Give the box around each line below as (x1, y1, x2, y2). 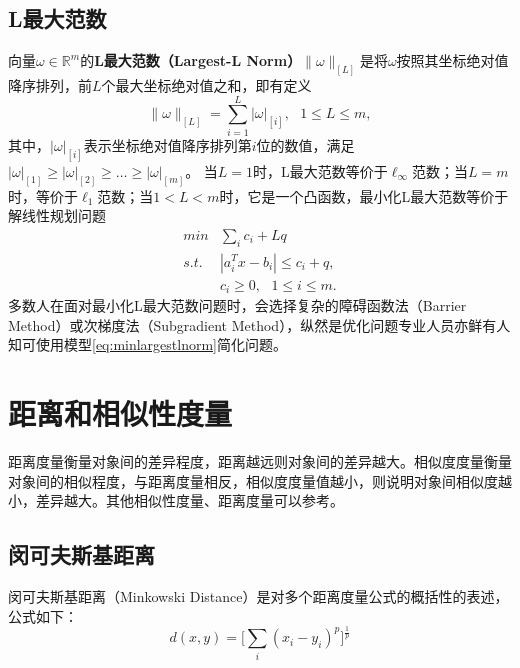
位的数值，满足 (256, 134, 355, 155)
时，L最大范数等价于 (253, 160, 388, 181)
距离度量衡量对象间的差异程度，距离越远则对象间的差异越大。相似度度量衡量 (8, 450, 512, 471)
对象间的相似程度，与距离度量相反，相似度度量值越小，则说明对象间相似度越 (8, 470, 512, 491)
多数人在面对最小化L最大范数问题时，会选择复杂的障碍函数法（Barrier (8, 295, 467, 316)
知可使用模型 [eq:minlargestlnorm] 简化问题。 (8, 334, 288, 355)
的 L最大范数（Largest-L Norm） (80, 50, 302, 71)
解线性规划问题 (8, 205, 106, 226)
